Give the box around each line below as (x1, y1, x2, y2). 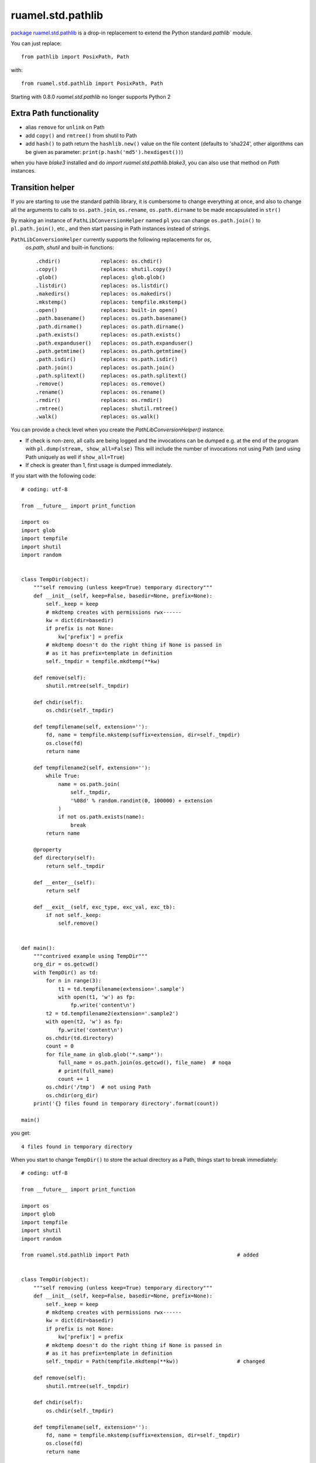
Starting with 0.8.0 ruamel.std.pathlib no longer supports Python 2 (11, 93, 171, 100)
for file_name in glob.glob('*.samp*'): (46, 1051, 163, 1057)
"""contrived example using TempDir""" (33, 953, 148, 960)
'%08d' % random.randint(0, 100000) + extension (70, 797, 213, 804)
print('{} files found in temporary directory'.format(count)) (33, 1100, 219, 1107)
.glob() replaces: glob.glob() (36, 274, 166, 281)
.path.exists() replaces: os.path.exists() (36, 331, 181, 338)
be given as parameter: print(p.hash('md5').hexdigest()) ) (25, 148, 184, 155)
